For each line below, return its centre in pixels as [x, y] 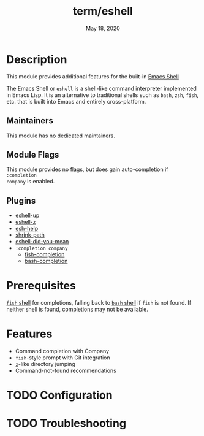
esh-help [27, 229]
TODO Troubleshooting [66, 423]
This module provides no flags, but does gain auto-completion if [87, 169]
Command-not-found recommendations [66, 370]
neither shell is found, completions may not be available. [77, 309]
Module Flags [33, 155]
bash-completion [46, 261]
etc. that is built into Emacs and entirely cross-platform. [76, 101]
